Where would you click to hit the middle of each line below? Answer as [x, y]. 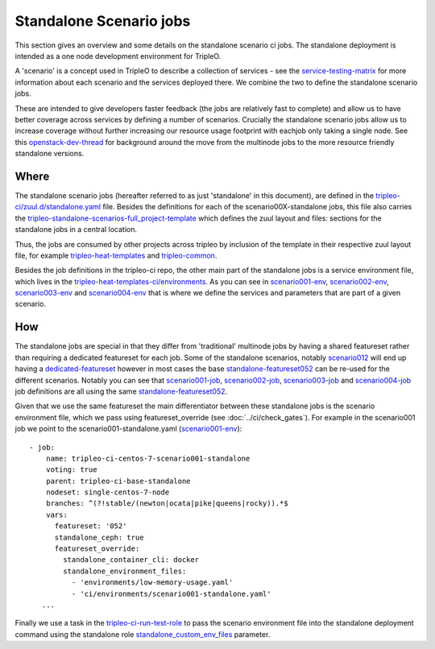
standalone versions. [50, 154]
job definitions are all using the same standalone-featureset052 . [121, 391]
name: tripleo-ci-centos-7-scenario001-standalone [148, 458]
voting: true [71, 470]
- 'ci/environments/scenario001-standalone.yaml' [171, 593]
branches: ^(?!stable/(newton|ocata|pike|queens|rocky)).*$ [167, 504]
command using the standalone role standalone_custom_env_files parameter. [143, 634]
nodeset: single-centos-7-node [108, 492]
